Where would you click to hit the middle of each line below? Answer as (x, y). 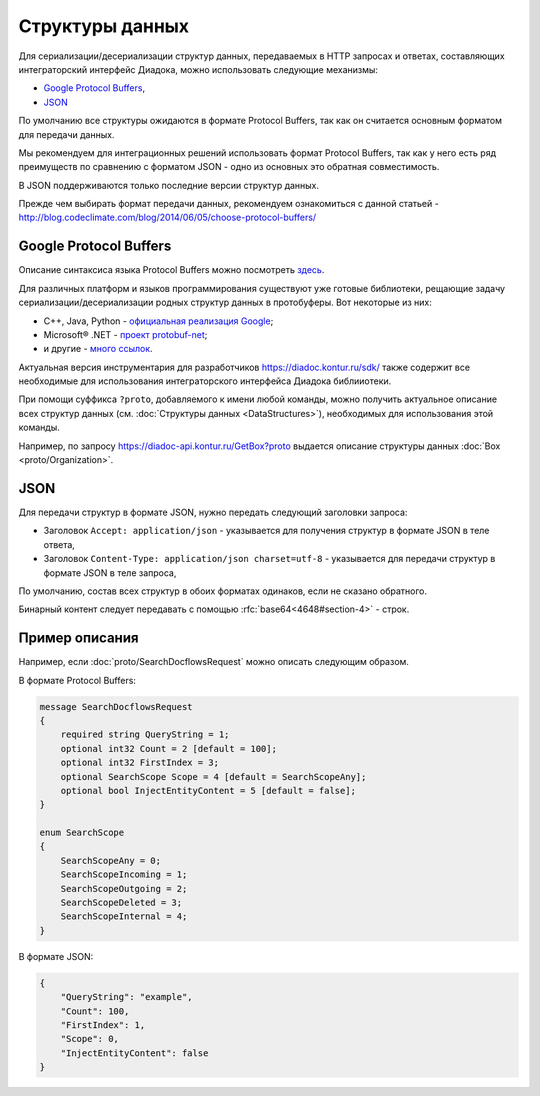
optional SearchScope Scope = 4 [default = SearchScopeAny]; (213, 776)
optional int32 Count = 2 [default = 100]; (168, 748)
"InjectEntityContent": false (134, 1053)
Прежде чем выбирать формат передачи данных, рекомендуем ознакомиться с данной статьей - (228, 204)
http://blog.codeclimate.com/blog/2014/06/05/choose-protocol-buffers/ (167, 217)
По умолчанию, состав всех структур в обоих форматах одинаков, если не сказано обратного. (223, 591)
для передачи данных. (66, 134)
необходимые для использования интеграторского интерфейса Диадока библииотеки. (205, 381)
